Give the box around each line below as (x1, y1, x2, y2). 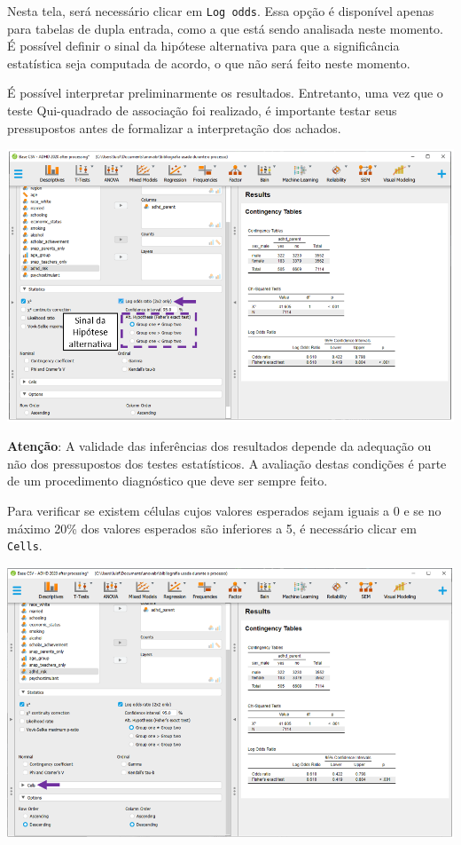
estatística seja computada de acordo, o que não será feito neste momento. (7, 53, 410, 72)
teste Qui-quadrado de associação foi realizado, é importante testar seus (7, 101, 397, 120)
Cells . (7, 536, 43, 555)
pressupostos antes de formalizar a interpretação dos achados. (7, 118, 341, 137)
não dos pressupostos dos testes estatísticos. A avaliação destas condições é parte (7, 454, 447, 472)
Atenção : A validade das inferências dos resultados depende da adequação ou (7, 437, 432, 455)
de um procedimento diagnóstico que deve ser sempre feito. (7, 471, 328, 490)
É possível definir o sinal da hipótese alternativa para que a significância (7, 36, 400, 55)
